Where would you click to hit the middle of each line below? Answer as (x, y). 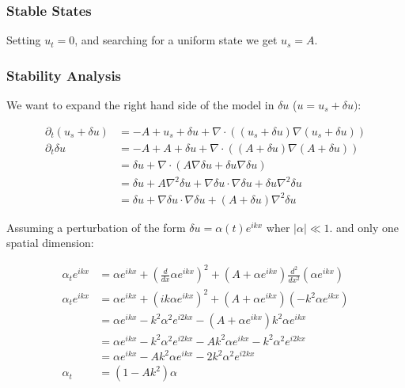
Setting (24, 40)
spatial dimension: (50, 243)
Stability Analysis (64, 75)
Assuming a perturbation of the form (96, 227)
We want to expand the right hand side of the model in (140, 105)
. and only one (364, 227)
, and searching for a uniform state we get (176, 40)
